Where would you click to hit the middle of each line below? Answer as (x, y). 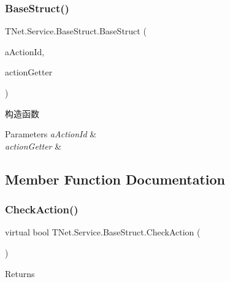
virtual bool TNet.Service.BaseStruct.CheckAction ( (103, 232)
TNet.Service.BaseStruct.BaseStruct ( (76, 31)
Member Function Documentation (115, 179)
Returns (20, 273)
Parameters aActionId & (51, 134)
